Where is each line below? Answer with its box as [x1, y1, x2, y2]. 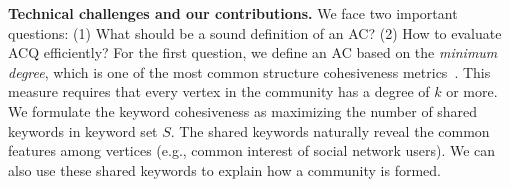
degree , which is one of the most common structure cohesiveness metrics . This [8, 61, 491, 82]
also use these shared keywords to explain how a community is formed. [8, 159, 441, 180]
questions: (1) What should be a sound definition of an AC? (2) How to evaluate [8, 22, 502, 43]
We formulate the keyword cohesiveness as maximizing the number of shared [8, 100, 478, 121]
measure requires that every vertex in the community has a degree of [8, 81, 430, 102]
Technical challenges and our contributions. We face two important [8, 3, 458, 23]
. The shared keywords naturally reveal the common [170, 120, 490, 141]
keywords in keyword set [8, 120, 158, 141]
